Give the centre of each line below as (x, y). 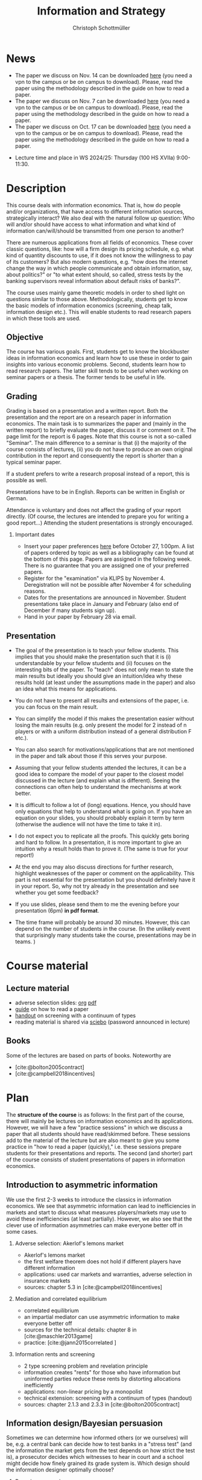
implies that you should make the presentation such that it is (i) (93, 657)
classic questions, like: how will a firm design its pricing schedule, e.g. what (100, 249)
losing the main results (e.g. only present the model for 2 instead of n (101, 725)
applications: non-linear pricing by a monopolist (83, 1391)
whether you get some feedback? (57, 893)
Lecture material (38, 988)
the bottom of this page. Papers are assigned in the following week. (108, 559)
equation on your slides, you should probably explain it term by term (100, 818)
